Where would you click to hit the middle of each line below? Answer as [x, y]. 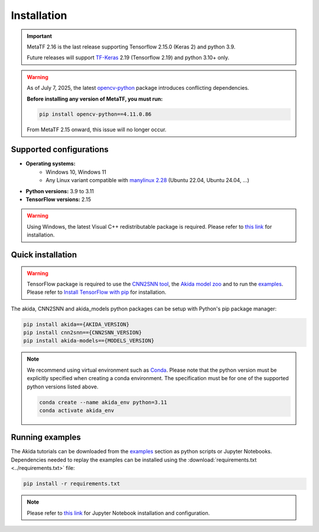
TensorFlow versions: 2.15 [58, 199]
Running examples [46, 437]
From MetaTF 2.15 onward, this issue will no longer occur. [97, 129]
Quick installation [44, 254]
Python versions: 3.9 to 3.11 [60, 191]
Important [40, 36]
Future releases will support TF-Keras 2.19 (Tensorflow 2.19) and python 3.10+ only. [128, 58]
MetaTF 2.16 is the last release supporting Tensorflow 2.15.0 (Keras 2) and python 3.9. [131, 47]
